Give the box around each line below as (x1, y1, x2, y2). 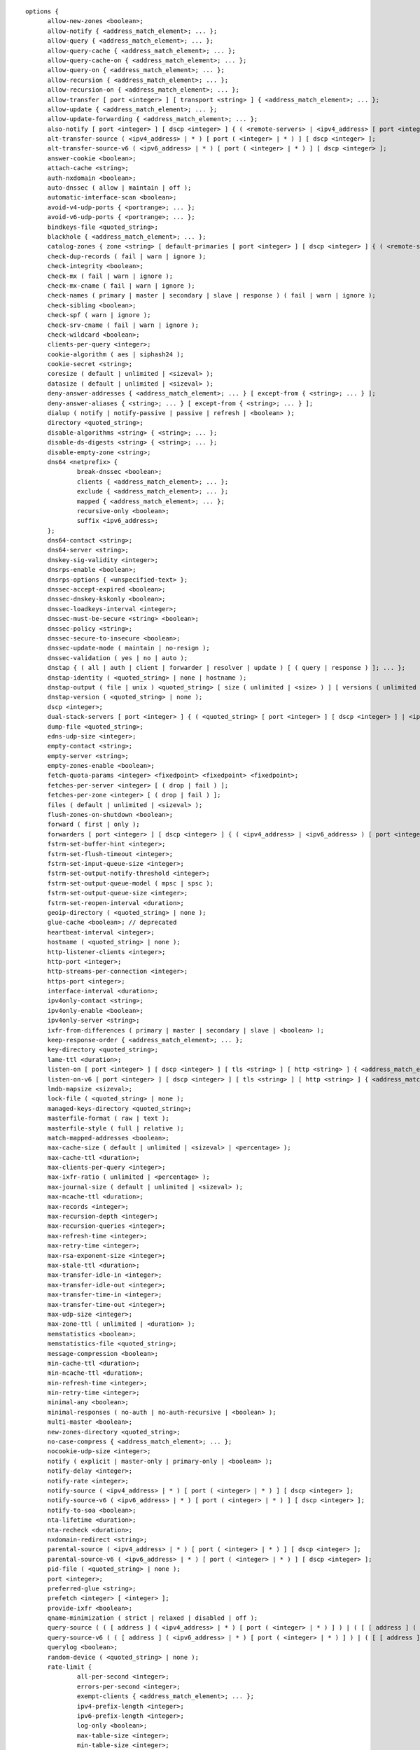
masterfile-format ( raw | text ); (47, 1114, 169, 1123)
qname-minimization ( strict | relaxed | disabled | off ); (47, 1614, 258, 1622)
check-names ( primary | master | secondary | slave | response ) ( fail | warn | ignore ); (47, 291, 376, 300)
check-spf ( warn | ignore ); (47, 311, 151, 319)
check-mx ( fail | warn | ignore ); (47, 272, 174, 280)
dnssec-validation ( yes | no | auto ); (47, 654, 188, 661)
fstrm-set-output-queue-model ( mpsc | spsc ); (47, 879, 213, 887)
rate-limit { (47, 1663, 92, 1671)
